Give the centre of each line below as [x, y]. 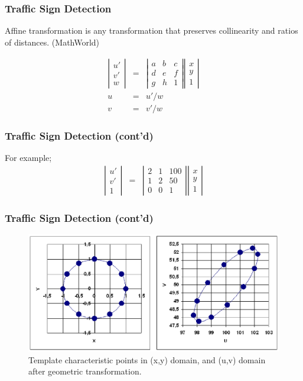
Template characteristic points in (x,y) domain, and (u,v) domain [147, 359]
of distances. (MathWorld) [52, 42]
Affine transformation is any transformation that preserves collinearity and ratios [151, 30]
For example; [28, 157]
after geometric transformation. [85, 371]
